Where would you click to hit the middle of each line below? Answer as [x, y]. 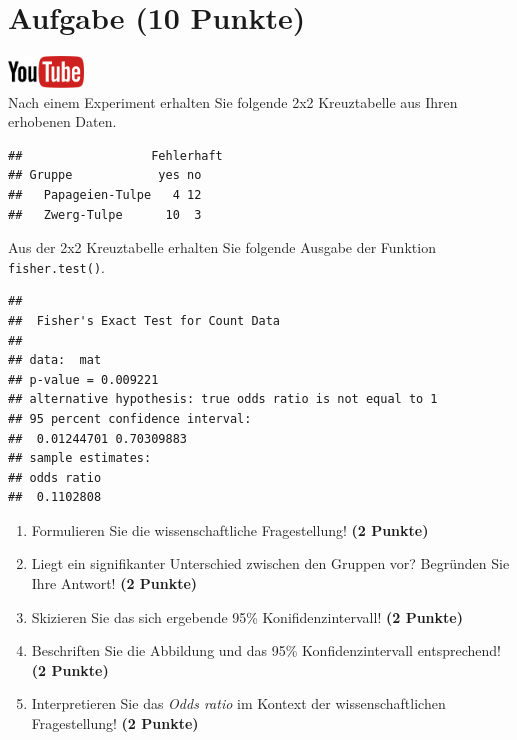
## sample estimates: [80, 458]
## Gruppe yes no [105, 175]
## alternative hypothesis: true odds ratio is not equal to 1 [223, 399]
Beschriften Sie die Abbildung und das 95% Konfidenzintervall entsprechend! [266, 650]
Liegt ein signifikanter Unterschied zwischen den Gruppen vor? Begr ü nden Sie [270, 563]
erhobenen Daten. [62, 121]
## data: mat [55, 360]
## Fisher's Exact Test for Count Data [144, 320]
